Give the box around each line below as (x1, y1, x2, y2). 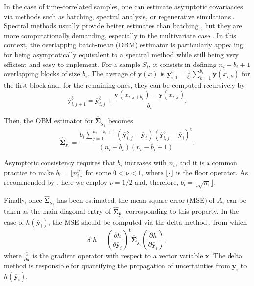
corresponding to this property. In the (125, 206, 239, 216)
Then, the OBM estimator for (4, 115, 93, 126)
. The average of (87, 68, 136, 79)
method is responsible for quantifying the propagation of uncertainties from (4, 260, 230, 270)
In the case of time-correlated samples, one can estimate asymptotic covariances (4, 1, 243, 11)
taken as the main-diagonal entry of (4, 206, 111, 216)
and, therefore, (135, 176, 179, 187)
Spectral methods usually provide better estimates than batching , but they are (4, 21, 242, 31)
